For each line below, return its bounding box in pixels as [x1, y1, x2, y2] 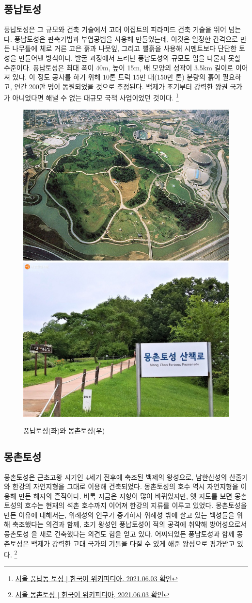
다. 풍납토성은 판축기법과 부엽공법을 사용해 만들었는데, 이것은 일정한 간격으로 [4, 33, 238, 44]
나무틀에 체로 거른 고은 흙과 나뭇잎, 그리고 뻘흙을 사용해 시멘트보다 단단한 [12, 43, 237, 53]
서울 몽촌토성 [15, 589, 55, 600]
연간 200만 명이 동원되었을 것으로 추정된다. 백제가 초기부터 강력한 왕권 [14, 81, 228, 91]
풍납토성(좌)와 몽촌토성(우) [23, 425, 105, 435]
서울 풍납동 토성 [15, 573, 64, 583]
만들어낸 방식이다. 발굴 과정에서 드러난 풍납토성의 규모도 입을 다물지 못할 [18, 52, 241, 63]
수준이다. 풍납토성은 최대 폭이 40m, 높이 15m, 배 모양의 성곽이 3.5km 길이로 [4, 62, 234, 72]
